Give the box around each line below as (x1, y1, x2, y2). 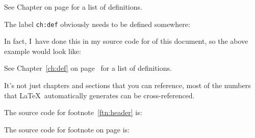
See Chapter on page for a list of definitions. (4, 2, 142, 12)
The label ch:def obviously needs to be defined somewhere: (4, 18, 190, 29)
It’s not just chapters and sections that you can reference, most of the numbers (4, 80, 251, 91)
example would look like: (4, 45, 81, 56)
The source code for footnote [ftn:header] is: (4, 107, 142, 118)
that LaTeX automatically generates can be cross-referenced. (4, 90, 195, 100)
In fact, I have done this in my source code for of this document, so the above (4, 36, 248, 46)
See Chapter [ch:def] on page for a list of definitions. (4, 63, 172, 73)
